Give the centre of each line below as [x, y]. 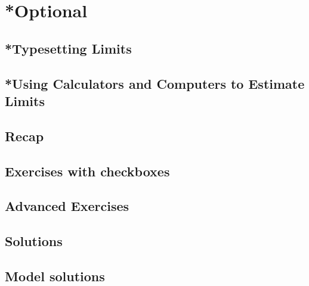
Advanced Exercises [67, 206]
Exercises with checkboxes [87, 171]
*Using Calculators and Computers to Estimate [155, 83]
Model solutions [55, 276]
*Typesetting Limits [68, 48]
